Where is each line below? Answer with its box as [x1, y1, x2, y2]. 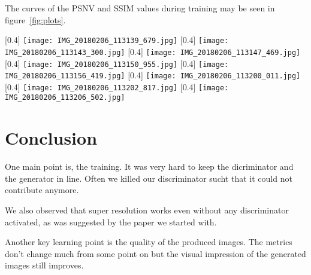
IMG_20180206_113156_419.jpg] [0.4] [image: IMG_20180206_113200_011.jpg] [5, 69, 301, 81]
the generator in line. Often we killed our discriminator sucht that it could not [5, 172, 292, 184]
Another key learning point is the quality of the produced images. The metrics [5, 236, 292, 248]
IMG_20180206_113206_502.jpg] [5, 93, 125, 102]
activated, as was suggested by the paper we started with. [5, 215, 217, 228]
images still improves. [5, 259, 84, 271]
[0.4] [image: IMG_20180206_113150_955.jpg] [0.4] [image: [5, 57, 229, 69]
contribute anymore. [5, 184, 79, 196]
